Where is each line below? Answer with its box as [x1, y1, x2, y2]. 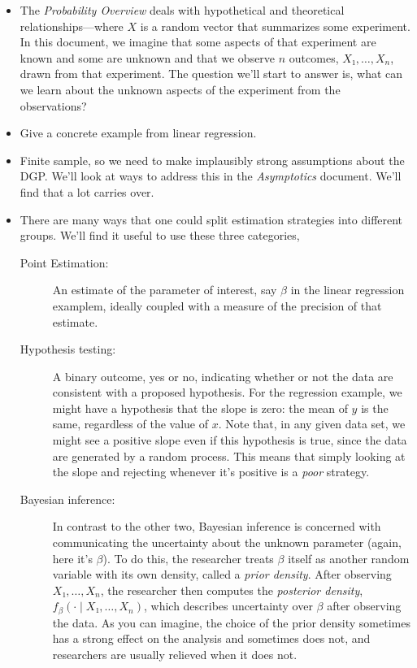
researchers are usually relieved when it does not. [52, 646, 298, 663]
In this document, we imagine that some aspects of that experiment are [20, 33, 376, 50]
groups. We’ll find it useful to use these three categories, [20, 227, 300, 244]
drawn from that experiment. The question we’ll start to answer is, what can [20, 65, 403, 82]
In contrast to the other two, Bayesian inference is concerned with [52, 518, 381, 535]
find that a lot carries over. [20, 183, 154, 200]
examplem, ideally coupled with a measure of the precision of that [52, 297, 382, 314]
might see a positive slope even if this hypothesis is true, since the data [52, 432, 407, 449]
